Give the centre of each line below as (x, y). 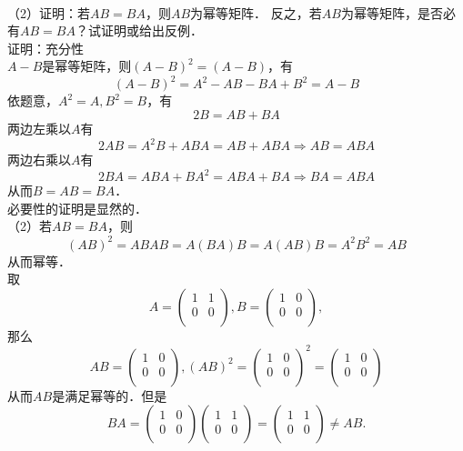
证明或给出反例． (151, 30)
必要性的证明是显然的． (77, 208)
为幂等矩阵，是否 (392, 12)
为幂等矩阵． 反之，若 (256, 12)
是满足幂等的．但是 (110, 395)
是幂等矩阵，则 (87, 66)
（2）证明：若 (49, 12)
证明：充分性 (45, 48)
